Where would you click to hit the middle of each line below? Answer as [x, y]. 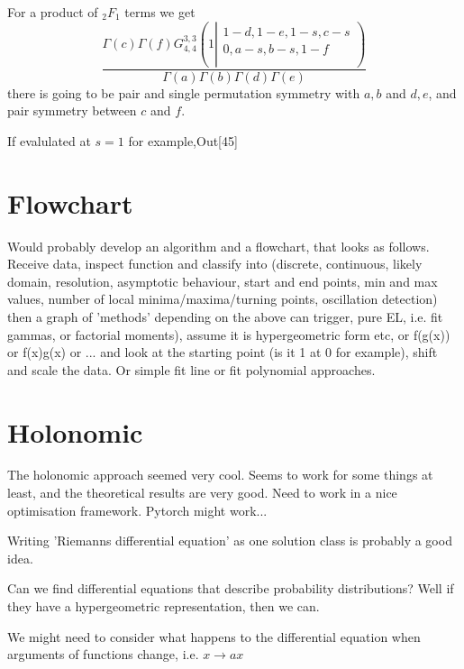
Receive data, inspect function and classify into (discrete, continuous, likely [215, 264]
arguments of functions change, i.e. [103, 654]
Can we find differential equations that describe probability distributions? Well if [231, 588]
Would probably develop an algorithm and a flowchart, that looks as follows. [218, 246]
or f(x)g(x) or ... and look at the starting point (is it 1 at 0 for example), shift [223, 352]
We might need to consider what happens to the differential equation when [214, 636]
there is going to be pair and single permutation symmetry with [184, 92]
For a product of [53, 12]
